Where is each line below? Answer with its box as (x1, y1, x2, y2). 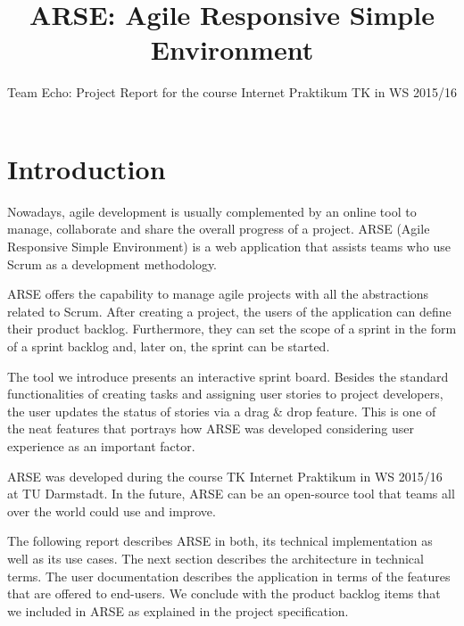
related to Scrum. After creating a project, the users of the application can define (7, 301, 452, 320)
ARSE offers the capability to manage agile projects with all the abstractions (7, 284, 429, 303)
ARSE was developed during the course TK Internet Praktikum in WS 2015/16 (7, 466, 443, 485)
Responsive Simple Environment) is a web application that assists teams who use (7, 237, 451, 256)
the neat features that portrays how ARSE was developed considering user (7, 419, 414, 438)
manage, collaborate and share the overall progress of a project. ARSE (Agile (7, 219, 430, 238)
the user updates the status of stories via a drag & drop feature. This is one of (7, 401, 436, 420)
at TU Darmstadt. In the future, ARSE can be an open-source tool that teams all (7, 484, 455, 503)
